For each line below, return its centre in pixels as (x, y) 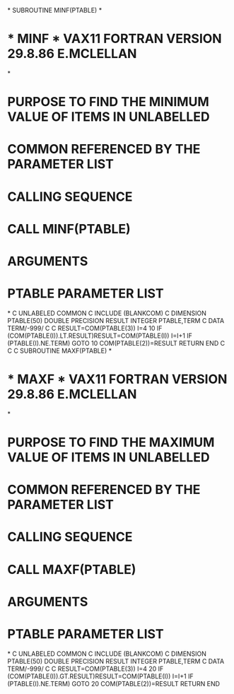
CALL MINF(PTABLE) (69, 229)
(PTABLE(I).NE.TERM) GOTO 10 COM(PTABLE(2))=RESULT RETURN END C (116, 343)
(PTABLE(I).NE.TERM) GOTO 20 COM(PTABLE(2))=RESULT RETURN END (114, 683)
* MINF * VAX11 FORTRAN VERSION (115, 39)
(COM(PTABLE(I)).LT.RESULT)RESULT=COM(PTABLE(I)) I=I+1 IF (100, 336)
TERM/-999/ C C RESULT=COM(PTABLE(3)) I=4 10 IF (85, 328)
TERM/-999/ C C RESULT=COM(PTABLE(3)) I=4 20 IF (86, 669)
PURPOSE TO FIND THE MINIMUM (109, 102)
